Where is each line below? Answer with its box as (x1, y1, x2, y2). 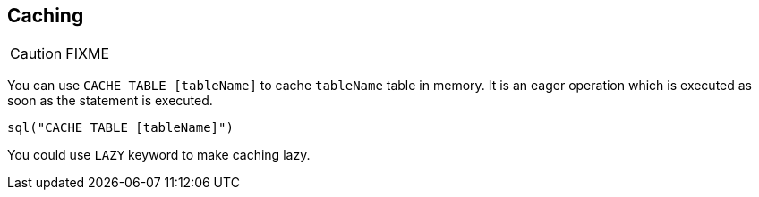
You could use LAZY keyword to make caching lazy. (7, 147, 311, 163)
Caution (10, 45, 63, 63)
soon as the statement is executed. (7, 93, 213, 109)
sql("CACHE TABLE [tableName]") (7, 120, 234, 135)
